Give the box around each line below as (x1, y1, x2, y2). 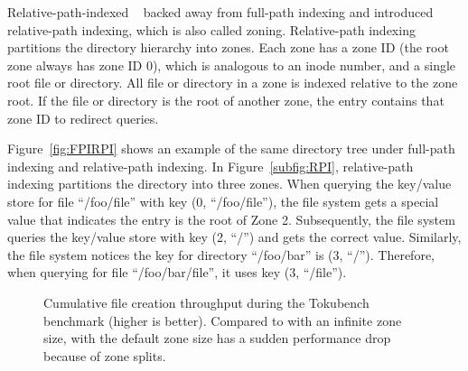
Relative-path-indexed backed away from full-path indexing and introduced (7, 3, 434, 21)
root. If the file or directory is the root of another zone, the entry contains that (7, 90, 445, 109)
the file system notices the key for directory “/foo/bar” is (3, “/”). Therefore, (7, 245, 435, 264)
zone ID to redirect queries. (7, 108, 159, 127)
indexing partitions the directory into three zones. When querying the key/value (7, 174, 452, 193)
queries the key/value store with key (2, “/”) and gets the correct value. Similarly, (7, 227, 462, 246)
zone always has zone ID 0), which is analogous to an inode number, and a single (7, 55, 456, 74)
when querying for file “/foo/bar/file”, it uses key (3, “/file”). (7, 263, 347, 282)
